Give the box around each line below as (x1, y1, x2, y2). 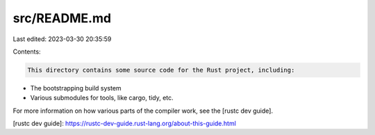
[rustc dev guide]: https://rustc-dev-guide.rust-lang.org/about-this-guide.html (12, 119, 236, 128)
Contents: (12, 47, 41, 56)
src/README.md (12, 10, 111, 26)
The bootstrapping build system (30, 84, 122, 92)
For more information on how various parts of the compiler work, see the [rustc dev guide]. (12, 106, 274, 115)
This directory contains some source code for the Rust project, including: (27, 66, 295, 74)
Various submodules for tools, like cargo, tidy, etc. (30, 94, 174, 102)
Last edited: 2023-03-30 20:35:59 (12, 35, 112, 43)
